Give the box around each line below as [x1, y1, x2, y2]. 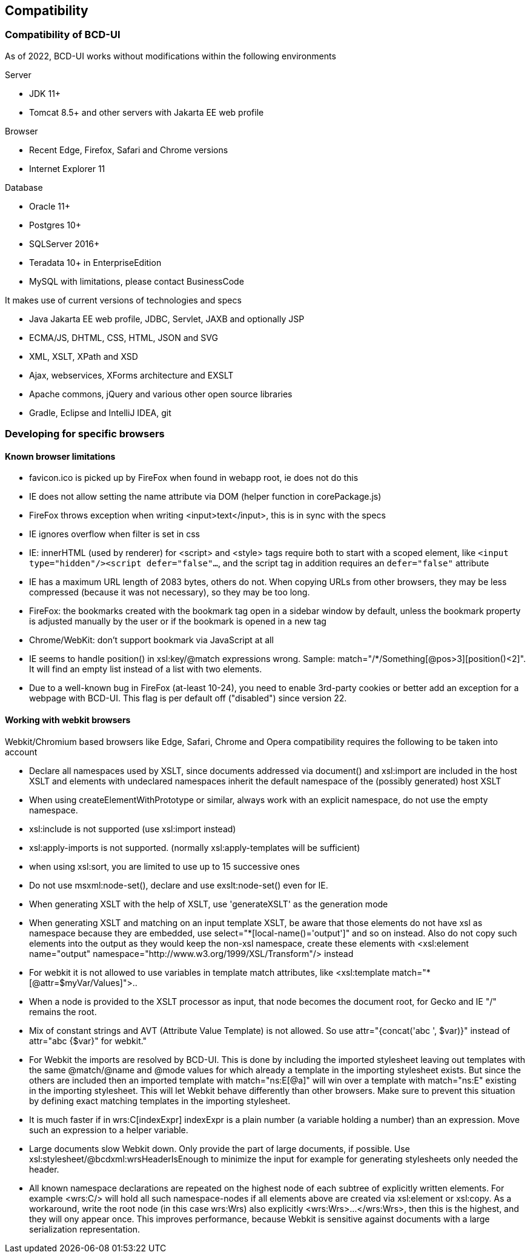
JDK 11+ [29, 88, 61, 99]
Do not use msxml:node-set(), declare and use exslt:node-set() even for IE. [29, 879, 328, 890]
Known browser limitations [5, 451, 116, 462]
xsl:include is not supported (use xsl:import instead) [29, 823, 236, 834]
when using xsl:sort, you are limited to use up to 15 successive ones [29, 861, 300, 872]
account [5, 746, 38, 757]
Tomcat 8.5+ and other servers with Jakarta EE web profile [29, 107, 264, 118]
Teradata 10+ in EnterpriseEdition [29, 257, 162, 268]
